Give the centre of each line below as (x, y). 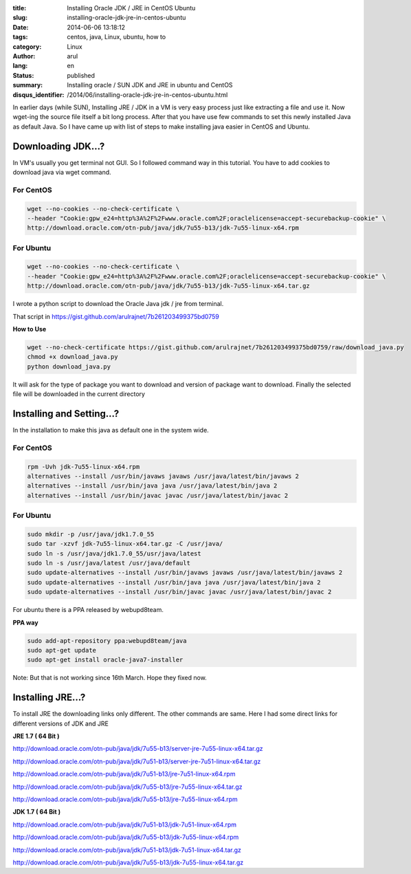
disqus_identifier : (38, 95)
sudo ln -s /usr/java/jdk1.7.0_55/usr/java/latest (114, 553)
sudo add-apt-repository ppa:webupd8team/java (107, 641)
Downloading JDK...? (59, 146)
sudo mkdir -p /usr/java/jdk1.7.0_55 (91, 534)
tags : (20, 37)
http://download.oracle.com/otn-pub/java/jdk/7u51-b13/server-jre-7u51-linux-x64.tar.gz (137, 761)
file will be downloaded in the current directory (79, 394)
